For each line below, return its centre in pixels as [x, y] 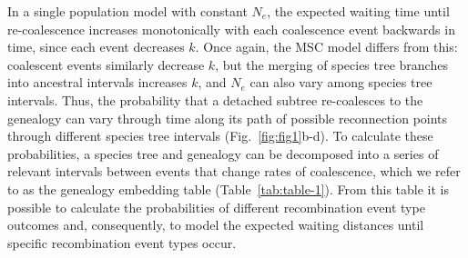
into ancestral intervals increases [97, 82]
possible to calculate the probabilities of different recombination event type [216, 207]
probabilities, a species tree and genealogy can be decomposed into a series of [223, 153]
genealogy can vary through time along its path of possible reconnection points [228, 118]
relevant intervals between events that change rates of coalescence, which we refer [234, 171]
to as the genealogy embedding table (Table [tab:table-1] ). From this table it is [229, 189]
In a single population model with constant [127, 11]
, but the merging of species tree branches [331, 64]
